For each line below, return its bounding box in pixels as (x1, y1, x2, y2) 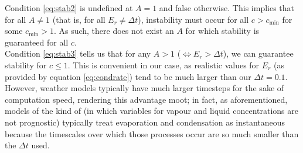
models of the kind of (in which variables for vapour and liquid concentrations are (5, 105, 298, 117)
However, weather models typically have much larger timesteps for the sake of (5, 82, 284, 94)
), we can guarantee (223, 47, 294, 60)
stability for (5, 58, 47, 71)
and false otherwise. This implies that (159, 2, 295, 13)
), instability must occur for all (138, 13, 249, 25)
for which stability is (185, 25, 260, 37)
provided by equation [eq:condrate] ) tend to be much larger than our (5, 70, 251, 82)
